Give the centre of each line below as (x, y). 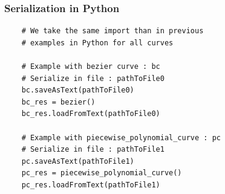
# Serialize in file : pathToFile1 (93, 150)
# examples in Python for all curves (97, 43)
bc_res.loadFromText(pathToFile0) (91, 114)
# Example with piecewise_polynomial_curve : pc (121, 137)
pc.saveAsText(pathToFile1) (78, 161)
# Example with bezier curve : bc (91, 66)
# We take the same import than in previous (112, 31)
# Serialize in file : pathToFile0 (93, 78)
